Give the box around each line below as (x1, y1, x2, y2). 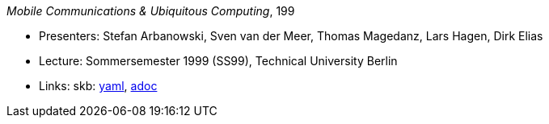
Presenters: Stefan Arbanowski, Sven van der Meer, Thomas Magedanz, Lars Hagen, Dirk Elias (39, 29, 543, 43)
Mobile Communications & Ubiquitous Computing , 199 (6, 4, 295, 18)
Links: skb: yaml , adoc (39, 79, 158, 93)
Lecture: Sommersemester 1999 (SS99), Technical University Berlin (39, 54, 398, 68)
